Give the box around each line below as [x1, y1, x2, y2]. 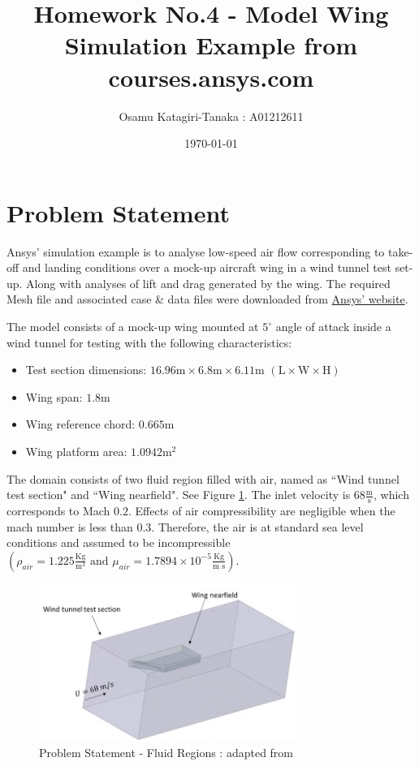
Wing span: [25, 388, 83, 405]
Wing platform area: [25, 442, 127, 459]
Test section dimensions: [25, 361, 147, 378]
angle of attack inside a [275, 318, 391, 334]
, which [374, 486, 409, 503]
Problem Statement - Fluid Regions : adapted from [39, 744, 294, 761]
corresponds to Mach [6, 501, 110, 519]
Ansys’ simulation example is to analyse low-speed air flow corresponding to [6, 243, 385, 260]
